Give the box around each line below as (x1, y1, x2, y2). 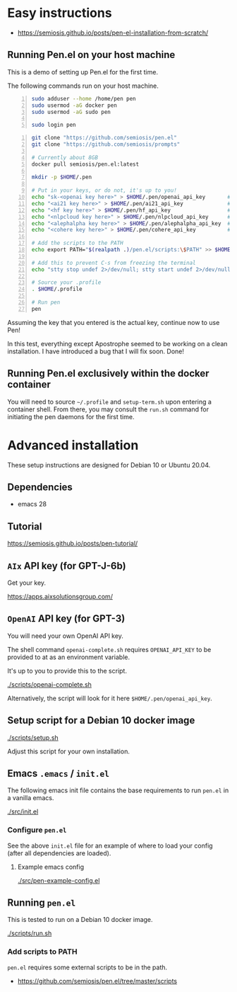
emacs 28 (17, 500, 47, 508)
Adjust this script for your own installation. (7, 747, 130, 756)
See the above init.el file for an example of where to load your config (7, 841, 213, 850)
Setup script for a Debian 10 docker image (7, 714, 195, 726)
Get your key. (7, 578, 47, 587)
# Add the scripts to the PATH (31, 239, 123, 247)
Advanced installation (7, 437, 139, 453)
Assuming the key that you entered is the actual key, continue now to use (7, 318, 220, 326)
